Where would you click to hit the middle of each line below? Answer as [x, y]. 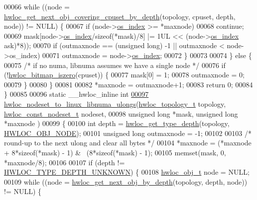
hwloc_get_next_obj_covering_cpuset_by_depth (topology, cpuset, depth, [120, 16]
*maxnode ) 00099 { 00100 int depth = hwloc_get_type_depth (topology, [117, 123]
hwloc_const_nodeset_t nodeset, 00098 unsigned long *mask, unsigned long [121, 113]
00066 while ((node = [37, 6]
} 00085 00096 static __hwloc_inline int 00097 [76, 94]
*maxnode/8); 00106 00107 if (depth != [64, 162]
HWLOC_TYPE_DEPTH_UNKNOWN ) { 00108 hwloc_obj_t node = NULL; [127, 172]
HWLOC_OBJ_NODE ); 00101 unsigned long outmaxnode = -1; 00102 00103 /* [128, 133]
